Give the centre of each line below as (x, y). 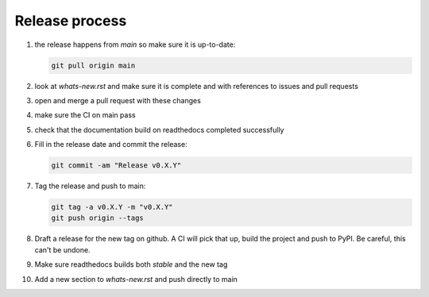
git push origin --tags (98, 218)
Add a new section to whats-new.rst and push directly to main (136, 279)
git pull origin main (93, 65)
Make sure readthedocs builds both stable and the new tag (131, 264)
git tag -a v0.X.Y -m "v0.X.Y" (112, 207)
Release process (71, 21)
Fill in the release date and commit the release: (111, 145)
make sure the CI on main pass (85, 115)
